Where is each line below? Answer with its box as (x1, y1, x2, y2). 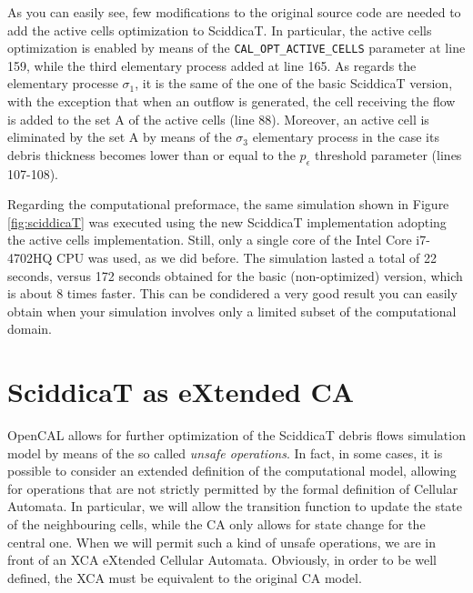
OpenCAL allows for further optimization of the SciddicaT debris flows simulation (7, 426, 466, 445)
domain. (7, 319, 53, 338)
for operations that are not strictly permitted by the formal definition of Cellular (7, 478, 458, 498)
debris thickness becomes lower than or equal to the (7, 145, 296, 164)
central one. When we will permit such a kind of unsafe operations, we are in (7, 532, 436, 551)
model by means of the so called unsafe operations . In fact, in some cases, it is (7, 443, 443, 462)
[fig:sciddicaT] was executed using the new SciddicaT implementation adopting (7, 212, 447, 231)
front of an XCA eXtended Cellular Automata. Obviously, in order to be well (7, 550, 437, 569)
